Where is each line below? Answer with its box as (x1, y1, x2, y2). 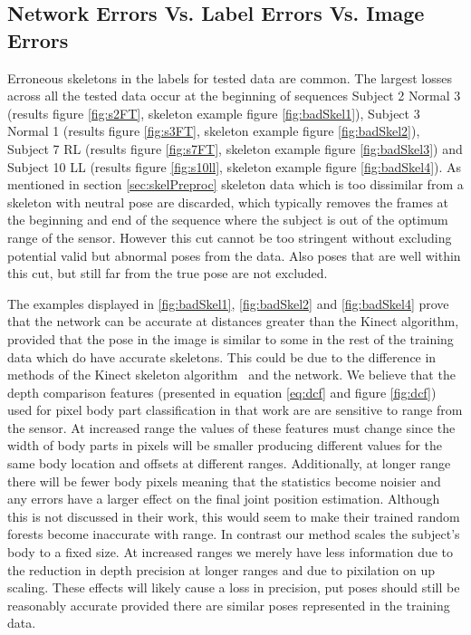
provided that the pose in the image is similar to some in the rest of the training (7, 329, 454, 348)
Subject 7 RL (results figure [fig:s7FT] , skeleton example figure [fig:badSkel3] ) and (7, 139, 463, 158)
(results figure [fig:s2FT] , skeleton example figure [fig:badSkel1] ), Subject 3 (7, 103, 420, 122)
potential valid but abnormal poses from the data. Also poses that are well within (7, 245, 461, 265)
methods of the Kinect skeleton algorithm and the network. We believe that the (7, 365, 456, 384)
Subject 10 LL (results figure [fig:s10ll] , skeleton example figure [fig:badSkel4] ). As (7, 157, 462, 176)
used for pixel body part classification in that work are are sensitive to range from (7, 400, 463, 419)
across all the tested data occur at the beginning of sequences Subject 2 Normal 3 (7, 86, 461, 105)
